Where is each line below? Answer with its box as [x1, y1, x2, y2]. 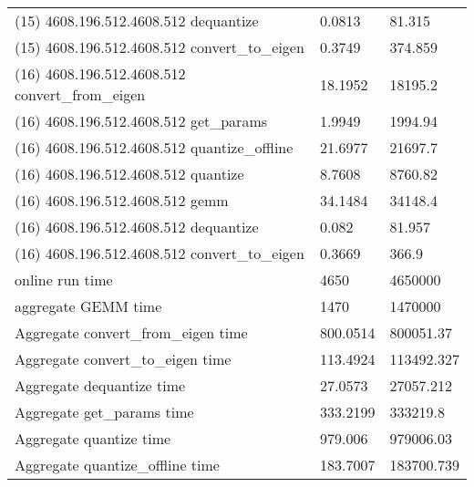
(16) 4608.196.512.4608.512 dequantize [15, 216, 259, 237]
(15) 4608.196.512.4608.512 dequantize [15, 10, 259, 31]
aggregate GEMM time [15, 295, 162, 316]
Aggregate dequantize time [15, 375, 186, 396]
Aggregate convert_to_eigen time [15, 348, 232, 369]
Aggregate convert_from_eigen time [15, 322, 248, 343]
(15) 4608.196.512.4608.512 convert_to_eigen [15, 36, 304, 57]
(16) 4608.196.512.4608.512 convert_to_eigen [15, 243, 304, 264]
